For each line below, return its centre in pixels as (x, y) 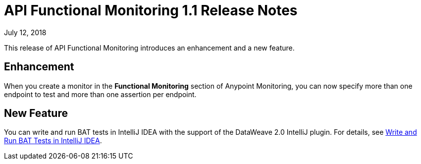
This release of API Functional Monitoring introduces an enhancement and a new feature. (149, 48)
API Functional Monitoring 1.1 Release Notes (151, 10)
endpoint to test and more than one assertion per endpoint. (100, 94)
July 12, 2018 (25, 32)
